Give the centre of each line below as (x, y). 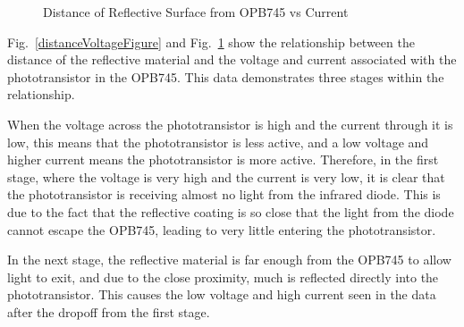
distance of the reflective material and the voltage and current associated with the (232, 59)
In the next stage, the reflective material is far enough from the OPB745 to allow (229, 260)
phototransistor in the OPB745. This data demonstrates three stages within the (226, 76)
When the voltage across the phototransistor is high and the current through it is (230, 124)
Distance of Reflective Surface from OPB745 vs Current (196, 12)
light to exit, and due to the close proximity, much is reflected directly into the (223, 277)
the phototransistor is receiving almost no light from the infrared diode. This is (224, 194)
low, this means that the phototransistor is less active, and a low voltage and (218, 142)
